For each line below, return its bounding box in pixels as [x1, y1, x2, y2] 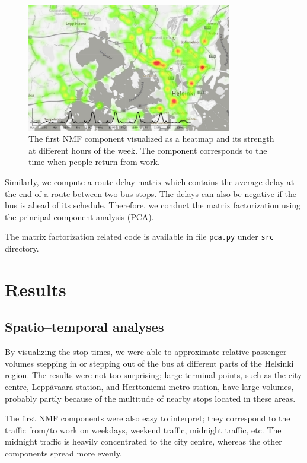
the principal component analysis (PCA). [5, 210, 154, 223]
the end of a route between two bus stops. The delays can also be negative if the [5, 187, 296, 199]
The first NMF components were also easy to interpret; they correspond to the [5, 412, 290, 424]
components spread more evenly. [5, 447, 122, 459]
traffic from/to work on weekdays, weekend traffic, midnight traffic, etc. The [5, 423, 282, 436]
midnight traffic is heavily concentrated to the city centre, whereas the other [5, 435, 282, 448]
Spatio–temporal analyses [5, 318, 164, 336]
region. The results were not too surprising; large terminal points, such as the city [5, 369, 302, 381]
